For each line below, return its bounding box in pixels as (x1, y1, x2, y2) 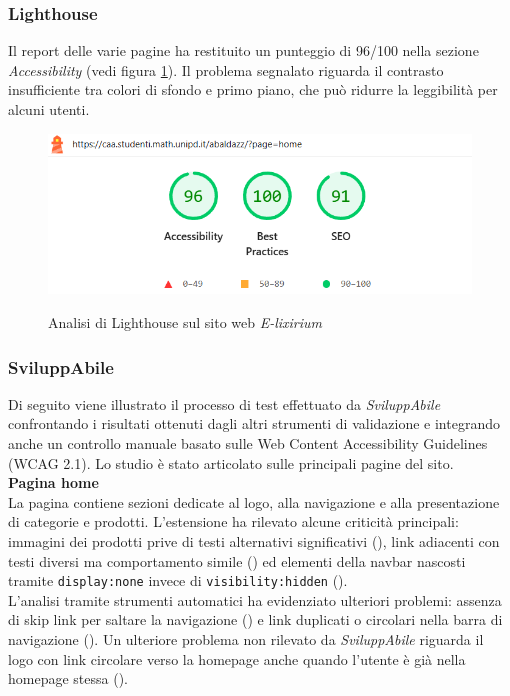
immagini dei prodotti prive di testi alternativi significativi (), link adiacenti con (8, 530, 500, 551)
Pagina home (8, 472, 99, 493)
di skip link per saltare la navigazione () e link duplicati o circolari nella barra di (8, 609, 503, 630)
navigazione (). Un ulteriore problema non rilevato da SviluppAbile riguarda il (8, 629, 484, 649)
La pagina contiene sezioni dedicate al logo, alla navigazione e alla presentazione (8, 491, 500, 512)
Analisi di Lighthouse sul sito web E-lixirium (48, 312, 323, 332)
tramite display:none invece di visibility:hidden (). (8, 570, 348, 591)
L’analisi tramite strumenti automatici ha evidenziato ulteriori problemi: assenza (8, 589, 502, 610)
